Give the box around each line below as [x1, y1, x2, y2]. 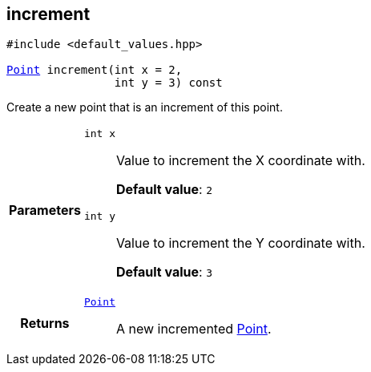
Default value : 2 [115, 181, 212, 198]
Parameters [9, 202, 81, 219]
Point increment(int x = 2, [6, 63, 183, 77]
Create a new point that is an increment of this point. [6, 100, 283, 115]
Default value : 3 [115, 264, 212, 281]
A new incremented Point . [115, 321, 272, 338]
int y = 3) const [114, 76, 223, 90]
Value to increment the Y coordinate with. [115, 235, 365, 252]
